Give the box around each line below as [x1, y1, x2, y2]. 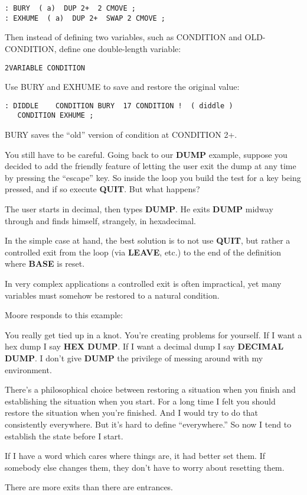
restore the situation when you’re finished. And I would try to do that [5, 406, 258, 419]
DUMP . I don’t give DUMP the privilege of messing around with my [5, 351, 263, 364]
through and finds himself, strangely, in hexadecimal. [5, 214, 196, 227]
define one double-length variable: [59, 42, 181, 54]
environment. [5, 363, 52, 376]
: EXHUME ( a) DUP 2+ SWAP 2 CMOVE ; [5, 14, 166, 22]
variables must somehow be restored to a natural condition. [5, 289, 220, 301]
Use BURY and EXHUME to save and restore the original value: [5, 80, 240, 93]
